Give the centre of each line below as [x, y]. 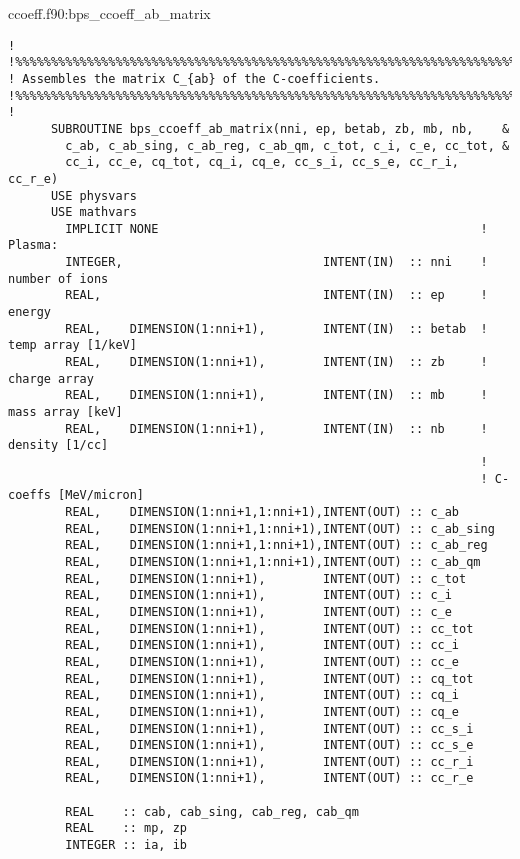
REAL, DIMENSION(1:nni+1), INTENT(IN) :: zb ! [276, 362]
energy [29, 312]
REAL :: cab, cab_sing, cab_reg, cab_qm [212, 811]
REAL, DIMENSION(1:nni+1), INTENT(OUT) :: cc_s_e [269, 745]
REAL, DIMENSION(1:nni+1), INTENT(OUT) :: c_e [258, 611]
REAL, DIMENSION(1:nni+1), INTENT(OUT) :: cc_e [262, 661]
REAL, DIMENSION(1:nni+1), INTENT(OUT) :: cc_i [262, 645]
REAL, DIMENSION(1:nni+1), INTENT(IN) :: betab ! [276, 328]
